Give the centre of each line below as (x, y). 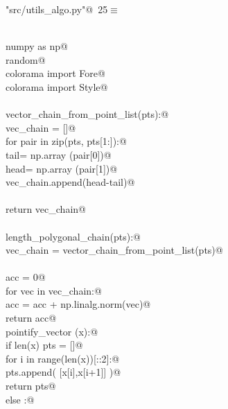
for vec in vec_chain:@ (54, 290)
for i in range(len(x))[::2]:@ (63, 358)
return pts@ (31, 386)
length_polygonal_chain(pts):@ (73, 236)
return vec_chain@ (46, 209)
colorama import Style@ (57, 86)
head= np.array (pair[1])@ (62, 168)
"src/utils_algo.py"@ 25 (57, 9)
